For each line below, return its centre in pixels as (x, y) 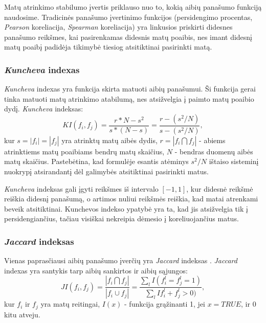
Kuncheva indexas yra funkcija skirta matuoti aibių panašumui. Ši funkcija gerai (130, 89)
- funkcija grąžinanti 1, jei (165, 304)
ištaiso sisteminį (234, 161)
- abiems (212, 140)
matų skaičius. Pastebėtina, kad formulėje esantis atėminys (96, 161)
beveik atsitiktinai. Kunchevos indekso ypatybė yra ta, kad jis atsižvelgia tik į (126, 208)
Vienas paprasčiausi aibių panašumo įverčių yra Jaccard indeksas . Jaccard (121, 260)
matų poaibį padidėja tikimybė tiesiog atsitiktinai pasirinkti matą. (108, 47)
